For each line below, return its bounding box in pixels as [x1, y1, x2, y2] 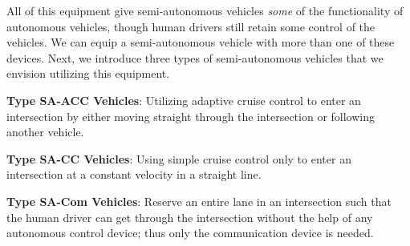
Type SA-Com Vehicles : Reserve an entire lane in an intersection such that [6, 192, 392, 209]
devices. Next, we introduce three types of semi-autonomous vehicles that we [6, 49, 384, 66]
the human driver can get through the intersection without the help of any [6, 208, 373, 225]
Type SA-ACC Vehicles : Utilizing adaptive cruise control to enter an [6, 91, 361, 108]
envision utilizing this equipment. [6, 65, 170, 82]
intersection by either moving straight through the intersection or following [6, 107, 375, 124]
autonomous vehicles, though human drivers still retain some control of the [6, 18, 375, 34]
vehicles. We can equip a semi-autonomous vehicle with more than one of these [6, 34, 395, 50]
